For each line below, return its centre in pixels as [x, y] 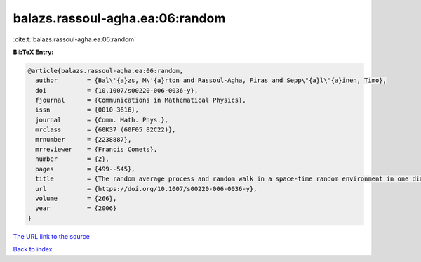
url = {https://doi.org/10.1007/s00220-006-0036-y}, [146, 189]
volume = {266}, [76, 198]
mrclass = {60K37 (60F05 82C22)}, [106, 130]
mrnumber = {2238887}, [83, 139]
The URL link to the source [52, 236]
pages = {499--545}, [86, 169]
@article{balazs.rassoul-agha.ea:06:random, [106, 71]
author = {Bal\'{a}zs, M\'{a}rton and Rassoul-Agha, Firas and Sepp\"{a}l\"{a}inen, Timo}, [211, 80]
